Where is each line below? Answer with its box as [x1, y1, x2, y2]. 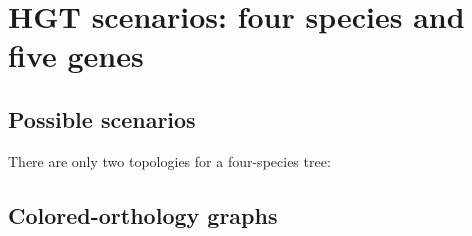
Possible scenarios [8, 103, 196, 134]
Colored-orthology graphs [8, 199, 278, 230]
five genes [8, 35, 144, 76]
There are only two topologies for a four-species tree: [8, 150, 331, 171]
